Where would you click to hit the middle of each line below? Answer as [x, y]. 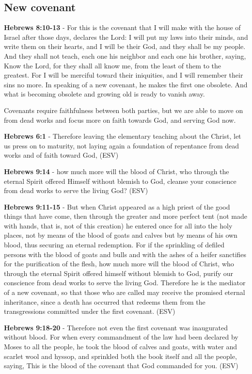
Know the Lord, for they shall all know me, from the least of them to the [113, 65]
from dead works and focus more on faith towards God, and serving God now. [120, 120]
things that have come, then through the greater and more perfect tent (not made [126, 216]
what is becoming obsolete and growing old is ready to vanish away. [104, 94]
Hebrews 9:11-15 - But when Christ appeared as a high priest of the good [117, 206]
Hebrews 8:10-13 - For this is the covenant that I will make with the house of [122, 27]
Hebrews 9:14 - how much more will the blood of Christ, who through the [117, 171]
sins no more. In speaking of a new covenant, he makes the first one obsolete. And [126, 84]
